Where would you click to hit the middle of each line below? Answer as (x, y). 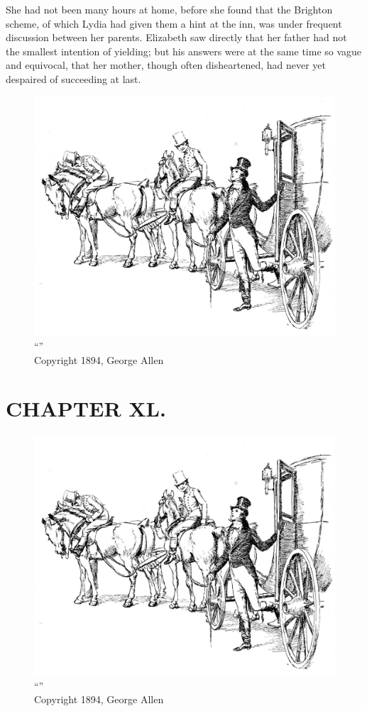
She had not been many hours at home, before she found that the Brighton (169, 9)
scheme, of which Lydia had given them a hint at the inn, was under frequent (174, 23)
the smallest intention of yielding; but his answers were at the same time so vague (184, 51)
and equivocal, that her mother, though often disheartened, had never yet (166, 65)
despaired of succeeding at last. (73, 78)
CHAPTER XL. (86, 408)
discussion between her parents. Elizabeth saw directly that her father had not (176, 37)
